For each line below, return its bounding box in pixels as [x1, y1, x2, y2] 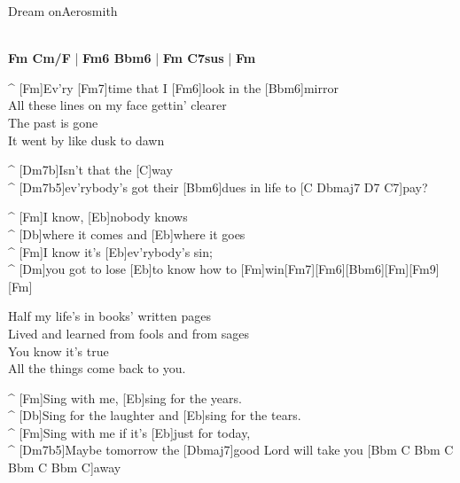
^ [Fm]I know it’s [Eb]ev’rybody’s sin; [8, 242, 213, 261]
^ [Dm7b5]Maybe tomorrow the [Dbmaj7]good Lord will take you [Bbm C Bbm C [8, 440, 454, 459]
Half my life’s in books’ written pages [8, 307, 211, 325]
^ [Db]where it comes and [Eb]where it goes [8, 224, 246, 243]
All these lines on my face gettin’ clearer [8, 96, 227, 114]
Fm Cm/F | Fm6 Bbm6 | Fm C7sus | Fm [8, 49, 256, 67]
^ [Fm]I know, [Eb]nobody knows [8, 207, 188, 226]
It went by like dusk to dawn [8, 130, 165, 149]
